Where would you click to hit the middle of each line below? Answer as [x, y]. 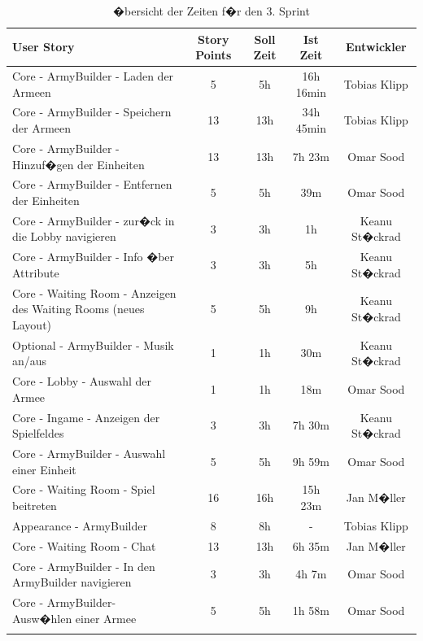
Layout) [32, 324]
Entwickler [376, 47]
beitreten [35, 506]
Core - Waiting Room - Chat [84, 545]
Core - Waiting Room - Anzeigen [94, 292]
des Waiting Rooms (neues [78, 309]
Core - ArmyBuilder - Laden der [93, 76]
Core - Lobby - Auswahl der [82, 381]
